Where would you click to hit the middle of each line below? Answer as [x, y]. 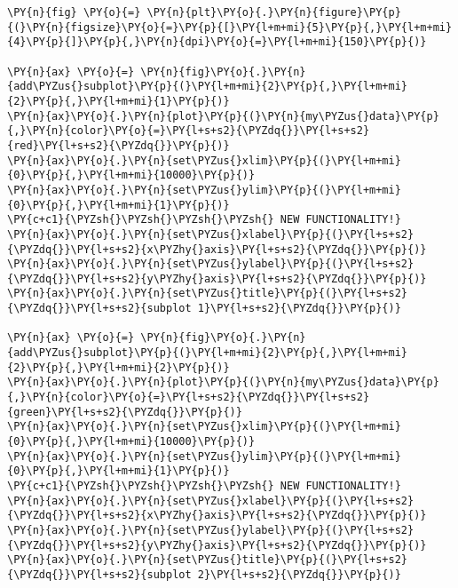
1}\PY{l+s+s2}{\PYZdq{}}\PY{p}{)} [299, 309]
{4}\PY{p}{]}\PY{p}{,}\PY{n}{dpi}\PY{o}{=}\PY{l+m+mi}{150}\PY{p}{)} [217, 42]
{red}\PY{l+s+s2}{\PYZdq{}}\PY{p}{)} [118, 145]
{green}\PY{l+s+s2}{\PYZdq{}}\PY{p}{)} [125, 412]
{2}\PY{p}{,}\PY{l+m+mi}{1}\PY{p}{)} [118, 101]
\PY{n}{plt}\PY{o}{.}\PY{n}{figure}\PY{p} [274, 12]
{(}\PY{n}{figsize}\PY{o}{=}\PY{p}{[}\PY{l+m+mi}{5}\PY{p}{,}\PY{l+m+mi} [230, 27]
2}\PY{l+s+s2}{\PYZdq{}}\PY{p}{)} [299, 574]
